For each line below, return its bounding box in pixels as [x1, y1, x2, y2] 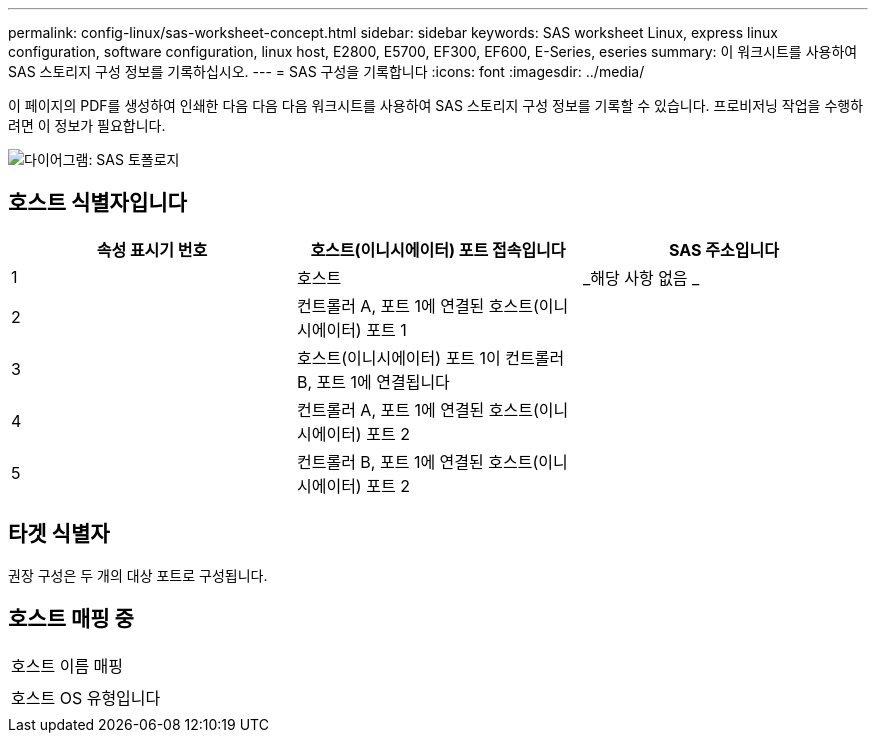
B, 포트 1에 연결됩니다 [296, 371, 450, 392]
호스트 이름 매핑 [11, 655, 124, 676]
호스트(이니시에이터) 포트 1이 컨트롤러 [296, 347, 565, 368]
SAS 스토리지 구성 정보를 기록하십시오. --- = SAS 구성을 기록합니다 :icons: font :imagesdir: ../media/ [8, 63, 645, 80]
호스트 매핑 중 [8, 606, 134, 632]
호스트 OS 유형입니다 [11, 687, 161, 708]
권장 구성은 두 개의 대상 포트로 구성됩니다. [8, 566, 268, 584]
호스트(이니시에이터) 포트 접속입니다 [310, 239, 566, 260]
